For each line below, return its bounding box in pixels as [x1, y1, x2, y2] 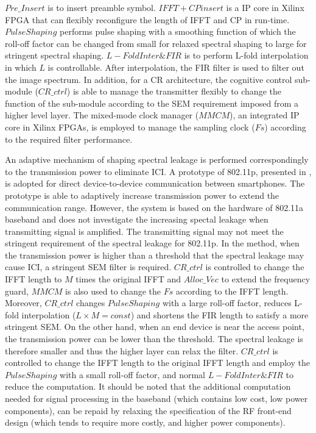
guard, [5, 284, 29, 297]
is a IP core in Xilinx [226, 1, 304, 13]
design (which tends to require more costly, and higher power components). [5, 416, 286, 429]
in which [5, 60, 37, 73]
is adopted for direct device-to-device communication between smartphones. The [5, 177, 305, 190]
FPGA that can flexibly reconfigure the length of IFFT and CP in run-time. [5, 13, 290, 26]
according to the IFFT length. [175, 284, 289, 297]
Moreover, [5, 296, 42, 309]
